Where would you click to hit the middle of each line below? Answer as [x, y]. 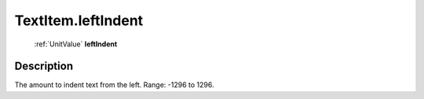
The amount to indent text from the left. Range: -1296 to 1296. [114, 85]
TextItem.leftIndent [79, 20]
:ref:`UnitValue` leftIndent [76, 44]
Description [44, 66]
